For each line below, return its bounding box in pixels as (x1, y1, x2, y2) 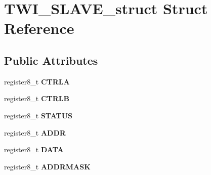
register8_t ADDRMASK (4, 161, 91, 171)
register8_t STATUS (4, 110, 73, 120)
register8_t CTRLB (4, 93, 69, 104)
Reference (4, 18, 74, 38)
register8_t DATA (4, 144, 64, 155)
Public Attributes (4, 52, 98, 68)
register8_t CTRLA (4, 76, 70, 86)
